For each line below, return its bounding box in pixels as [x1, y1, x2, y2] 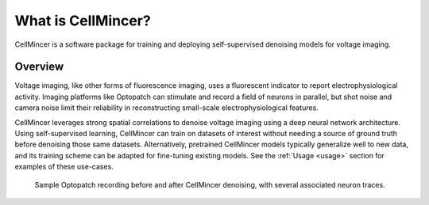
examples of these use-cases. [14, 162, 114, 172]
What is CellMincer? [14, 12, 151, 29]
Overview [14, 60, 64, 74]
